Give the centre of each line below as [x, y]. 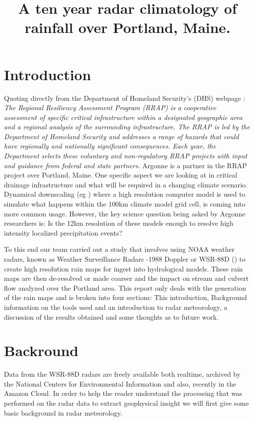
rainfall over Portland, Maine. [127, 27]
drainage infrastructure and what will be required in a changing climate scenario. [126, 184]
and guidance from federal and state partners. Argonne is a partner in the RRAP [126, 165]
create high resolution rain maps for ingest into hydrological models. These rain [124, 268]
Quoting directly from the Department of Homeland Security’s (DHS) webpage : [125, 98]
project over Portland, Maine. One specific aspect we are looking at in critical [121, 175]
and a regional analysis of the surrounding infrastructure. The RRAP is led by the [127, 127]
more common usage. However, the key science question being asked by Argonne [125, 213]
